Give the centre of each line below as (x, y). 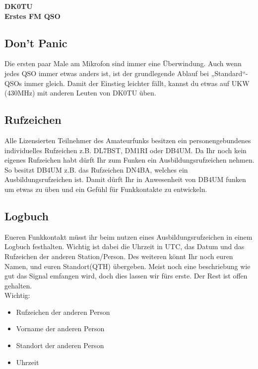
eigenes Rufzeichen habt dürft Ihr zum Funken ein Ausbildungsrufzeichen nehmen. (129, 160)
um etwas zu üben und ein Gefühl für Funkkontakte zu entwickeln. (106, 189)
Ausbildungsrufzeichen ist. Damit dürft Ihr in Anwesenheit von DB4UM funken (125, 179)
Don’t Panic (36, 43)
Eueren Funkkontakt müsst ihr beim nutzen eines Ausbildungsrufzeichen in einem (129, 236)
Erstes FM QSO (32, 16)
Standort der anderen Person (60, 345)
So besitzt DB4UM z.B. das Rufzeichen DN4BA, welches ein (96, 169)
